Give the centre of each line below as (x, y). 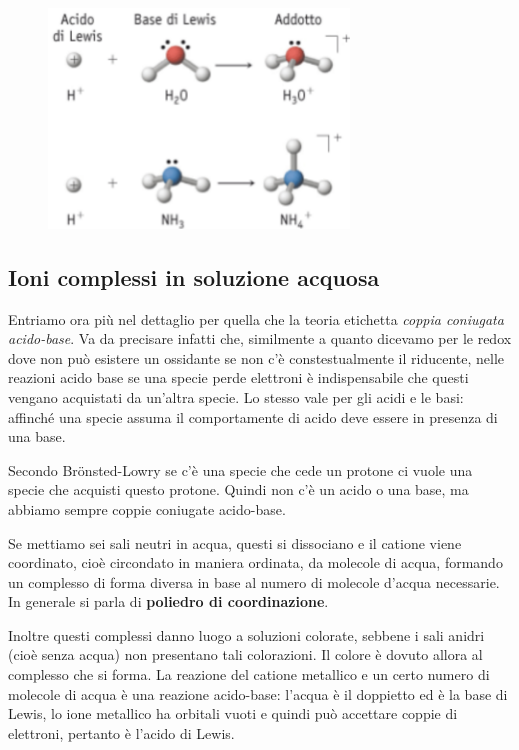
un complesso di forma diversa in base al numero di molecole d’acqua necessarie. (254, 581)
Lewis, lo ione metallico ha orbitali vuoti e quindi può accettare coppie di (233, 713)
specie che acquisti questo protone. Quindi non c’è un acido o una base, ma (238, 489)
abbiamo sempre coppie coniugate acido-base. (147, 508)
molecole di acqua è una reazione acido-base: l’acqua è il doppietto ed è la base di (258, 693)
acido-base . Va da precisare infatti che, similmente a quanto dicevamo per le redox (260, 338)
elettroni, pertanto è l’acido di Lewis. (121, 732)
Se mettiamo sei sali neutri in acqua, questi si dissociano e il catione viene (235, 542)
